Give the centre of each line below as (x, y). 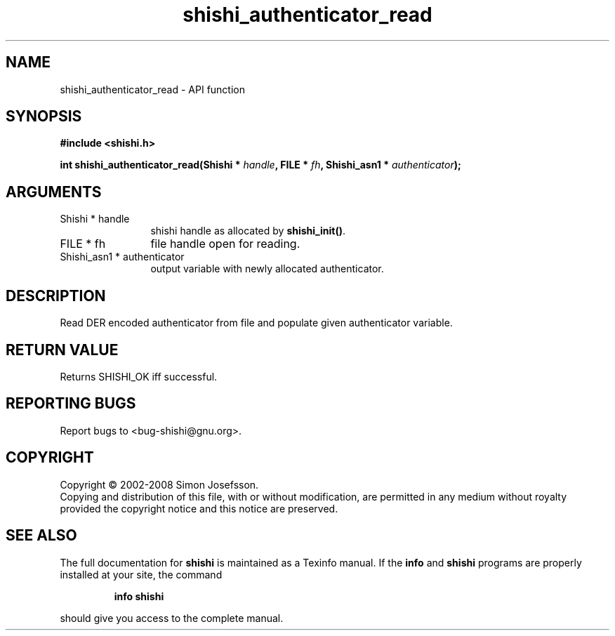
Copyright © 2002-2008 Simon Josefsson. (159, 484)
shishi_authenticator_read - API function (153, 89)
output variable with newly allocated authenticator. (267, 269)
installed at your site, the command (141, 574)
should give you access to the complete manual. (172, 618)
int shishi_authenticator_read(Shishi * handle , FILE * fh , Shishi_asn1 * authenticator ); (260, 165)
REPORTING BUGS (71, 404)
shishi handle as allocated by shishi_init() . (248, 231)
